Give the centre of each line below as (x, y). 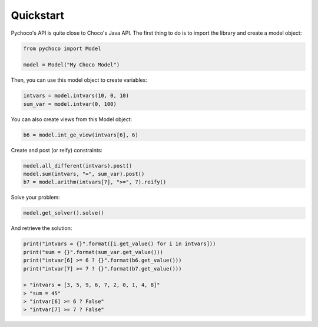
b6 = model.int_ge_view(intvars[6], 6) (81, 135)
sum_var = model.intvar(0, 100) (70, 104)
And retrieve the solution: (42, 228)
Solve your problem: (35, 198)
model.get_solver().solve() (64, 213)
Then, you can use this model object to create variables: (79, 80)
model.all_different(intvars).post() (78, 166)
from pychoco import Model (62, 48)
